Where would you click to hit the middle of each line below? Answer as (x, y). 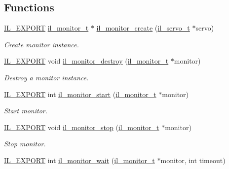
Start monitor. (26, 111)
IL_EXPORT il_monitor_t (46, 28)
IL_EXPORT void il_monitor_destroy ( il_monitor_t (86, 61)
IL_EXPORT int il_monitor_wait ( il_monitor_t (79, 160)
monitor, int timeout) (193, 160)
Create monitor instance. (41, 44)
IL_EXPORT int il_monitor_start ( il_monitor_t (80, 94)
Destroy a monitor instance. (46, 77)
